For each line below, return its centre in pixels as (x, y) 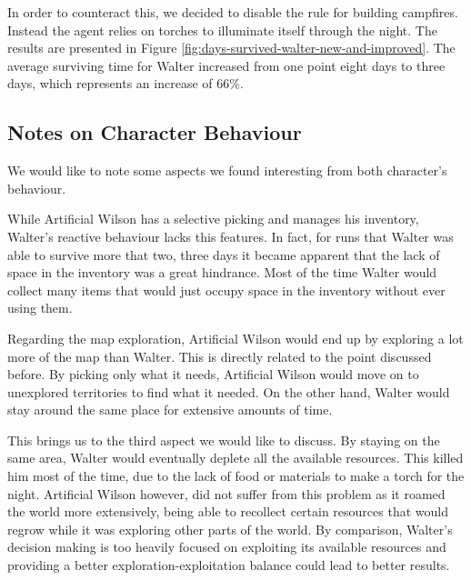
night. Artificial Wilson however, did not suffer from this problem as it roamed (226, 493)
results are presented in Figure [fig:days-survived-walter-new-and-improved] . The (231, 48)
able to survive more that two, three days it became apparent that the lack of (224, 254)
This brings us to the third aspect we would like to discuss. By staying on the (224, 440)
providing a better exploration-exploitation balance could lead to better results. (229, 565)
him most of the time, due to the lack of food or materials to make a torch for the (236, 476)
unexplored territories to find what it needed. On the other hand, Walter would (229, 391)
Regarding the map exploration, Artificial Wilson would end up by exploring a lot (235, 338)
